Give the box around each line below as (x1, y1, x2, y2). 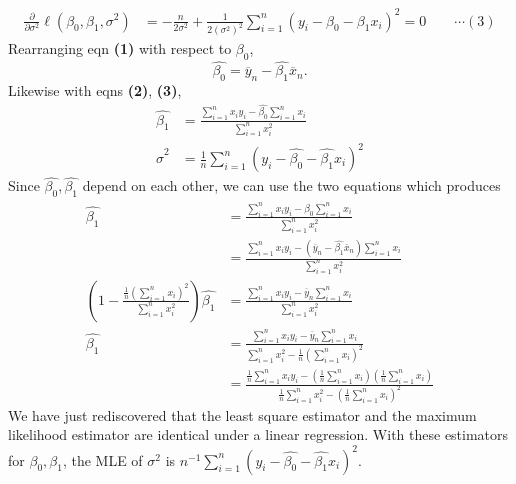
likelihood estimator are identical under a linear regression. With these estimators (8, 424, 509, 445)
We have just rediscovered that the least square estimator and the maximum (8, 404, 477, 425)
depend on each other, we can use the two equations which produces (82, 175, 501, 196)
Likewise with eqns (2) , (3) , (8, 80, 182, 101)
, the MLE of (62, 449, 143, 470)
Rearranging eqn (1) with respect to (8, 38, 232, 59)
